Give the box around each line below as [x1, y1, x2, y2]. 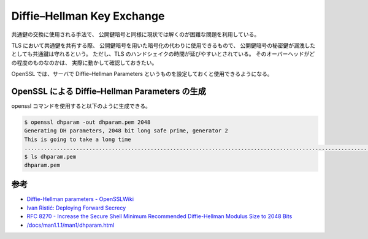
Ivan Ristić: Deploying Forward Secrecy [26, 204, 126, 211]
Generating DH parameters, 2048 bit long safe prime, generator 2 [24, 127, 228, 134]
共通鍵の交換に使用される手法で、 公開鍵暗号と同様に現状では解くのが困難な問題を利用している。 [11, 31, 260, 38]
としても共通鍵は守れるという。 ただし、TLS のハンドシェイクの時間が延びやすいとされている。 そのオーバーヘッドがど [11, 50, 315, 58]
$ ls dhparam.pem [24, 153, 77, 160]
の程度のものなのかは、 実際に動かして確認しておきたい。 [11, 59, 158, 66]
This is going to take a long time [24, 135, 131, 143]
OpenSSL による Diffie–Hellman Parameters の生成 [11, 86, 207, 96]
